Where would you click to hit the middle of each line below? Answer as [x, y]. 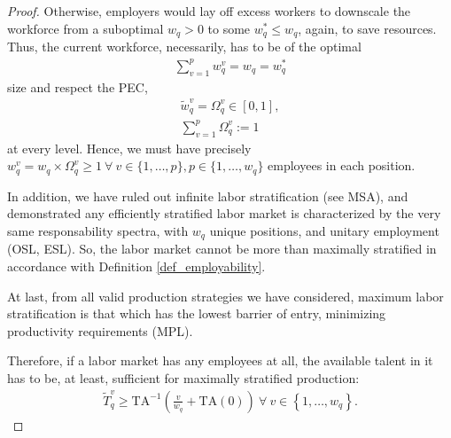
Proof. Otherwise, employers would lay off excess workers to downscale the [209, 11]
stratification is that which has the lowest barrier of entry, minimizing [197, 313]
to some [229, 28]
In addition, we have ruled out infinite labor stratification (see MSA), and [208, 196]
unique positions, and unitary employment [324, 230]
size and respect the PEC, [78, 86]
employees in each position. [342, 165]
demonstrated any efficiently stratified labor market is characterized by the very [224, 213]
